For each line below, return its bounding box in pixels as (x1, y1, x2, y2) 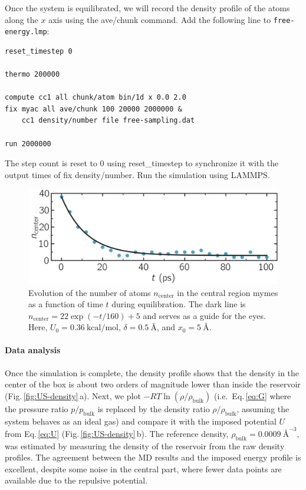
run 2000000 (5, 139, 51, 148)
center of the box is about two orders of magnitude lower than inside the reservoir (5, 378, 301, 390)
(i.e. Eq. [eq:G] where (214, 389, 291, 402)
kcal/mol (86, 324, 119, 333)
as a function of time (28, 298, 103, 310)
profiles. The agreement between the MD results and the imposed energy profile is (5, 451, 301, 463)
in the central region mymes (177, 286, 278, 298)
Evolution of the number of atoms (28, 286, 151, 298)
